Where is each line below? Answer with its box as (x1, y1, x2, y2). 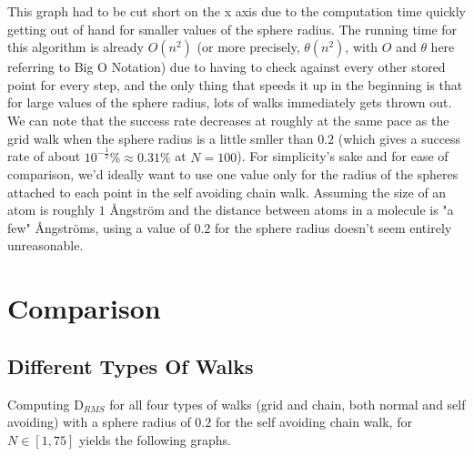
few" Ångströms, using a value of (7, 218, 190, 237)
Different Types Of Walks (7, 351, 254, 380)
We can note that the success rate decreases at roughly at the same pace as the (7, 110, 449, 129)
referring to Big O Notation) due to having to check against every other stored (7, 57, 446, 76)
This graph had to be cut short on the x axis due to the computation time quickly (7, 2, 466, 20)
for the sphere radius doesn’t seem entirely (214, 218, 452, 237)
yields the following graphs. (78, 430, 231, 449)
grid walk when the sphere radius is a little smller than (7, 128, 314, 147)
